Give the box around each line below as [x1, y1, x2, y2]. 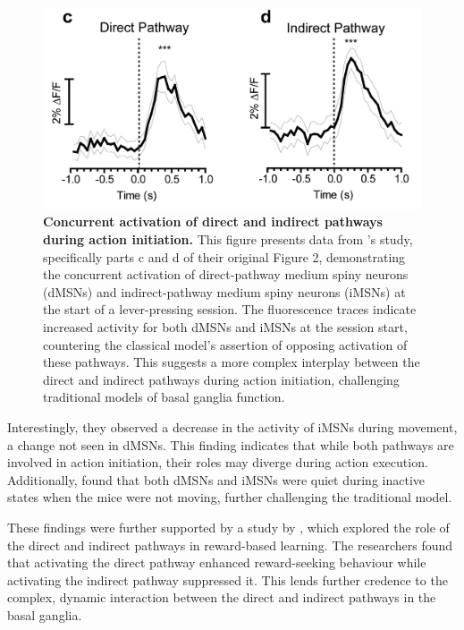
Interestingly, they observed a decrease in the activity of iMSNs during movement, [7, 418, 458, 436]
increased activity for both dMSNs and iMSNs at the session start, [43, 318, 408, 336]
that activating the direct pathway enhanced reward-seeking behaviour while [7, 553, 426, 572]
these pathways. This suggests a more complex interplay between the [43, 353, 420, 371]
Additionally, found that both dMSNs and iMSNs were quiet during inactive [7, 470, 426, 489]
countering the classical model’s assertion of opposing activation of [43, 335, 408, 353]
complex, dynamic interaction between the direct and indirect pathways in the [7, 588, 436, 607]
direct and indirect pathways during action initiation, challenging [43, 370, 400, 388]
